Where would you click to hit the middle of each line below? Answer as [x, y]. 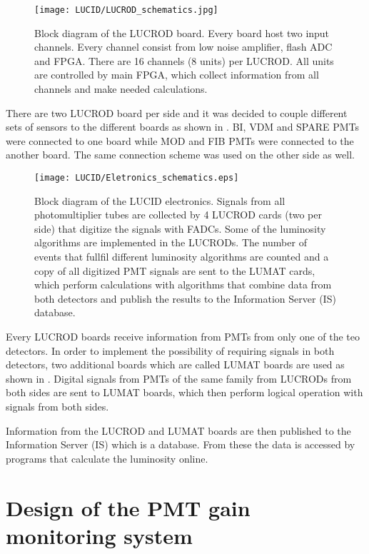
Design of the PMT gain [128, 507]
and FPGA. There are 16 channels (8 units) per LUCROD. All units [184, 60]
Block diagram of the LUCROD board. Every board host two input [182, 32]
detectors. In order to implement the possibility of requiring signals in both [170, 350]
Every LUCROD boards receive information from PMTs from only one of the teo [183, 336]
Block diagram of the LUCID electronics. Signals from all [160, 200]
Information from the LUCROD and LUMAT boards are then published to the [178, 430]
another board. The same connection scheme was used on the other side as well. [180, 155]
